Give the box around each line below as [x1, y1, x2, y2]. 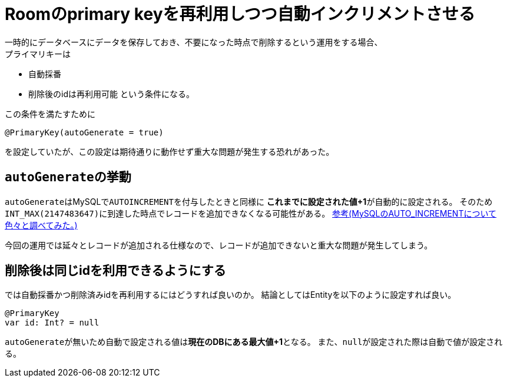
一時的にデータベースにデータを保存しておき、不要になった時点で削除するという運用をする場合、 [5, 36, 383, 47]
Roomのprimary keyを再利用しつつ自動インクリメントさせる [5, 4, 475, 24]
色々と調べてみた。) [5, 220, 78, 230]
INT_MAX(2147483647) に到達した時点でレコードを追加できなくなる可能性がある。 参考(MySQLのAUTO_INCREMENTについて [5, 208, 497, 218]
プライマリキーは [5, 48, 71, 59]
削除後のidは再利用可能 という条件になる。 [28, 88, 194, 99]
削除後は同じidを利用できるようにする [5, 263, 226, 278]
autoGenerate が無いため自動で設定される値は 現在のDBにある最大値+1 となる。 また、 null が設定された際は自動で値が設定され [5, 337, 503, 347]
